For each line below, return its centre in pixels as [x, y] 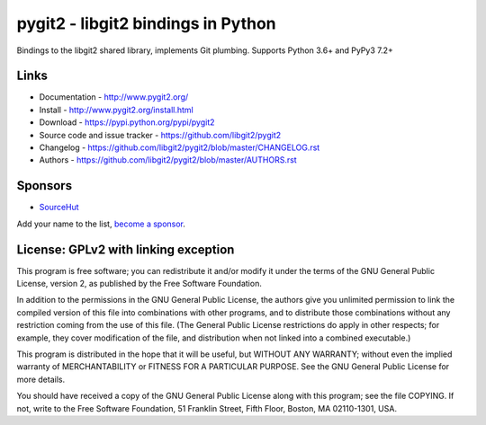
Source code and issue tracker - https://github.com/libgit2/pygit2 [160, 135]
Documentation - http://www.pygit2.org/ [114, 97]
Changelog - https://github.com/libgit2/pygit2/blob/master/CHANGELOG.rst [180, 147]
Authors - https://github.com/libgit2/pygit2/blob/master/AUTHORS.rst [168, 160]
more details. [41, 379]
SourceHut [59, 208]
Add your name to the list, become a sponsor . [101, 224]
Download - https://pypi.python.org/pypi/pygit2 [127, 122]
